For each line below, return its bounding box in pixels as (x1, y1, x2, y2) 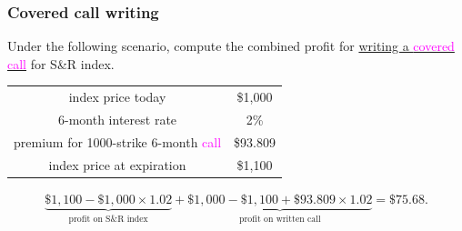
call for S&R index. (7, 54, 115, 73)
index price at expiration (48, 155, 186, 174)
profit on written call (239, 214, 321, 224)
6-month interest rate (58, 110, 177, 128)
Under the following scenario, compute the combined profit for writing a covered (7, 36, 455, 55)
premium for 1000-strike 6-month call (14, 132, 222, 151)
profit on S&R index (68, 214, 148, 224)
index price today (68, 87, 166, 106)
